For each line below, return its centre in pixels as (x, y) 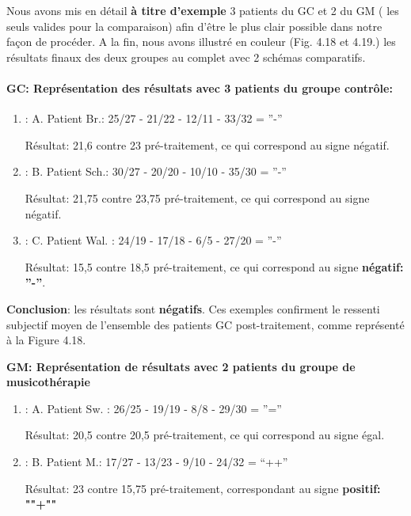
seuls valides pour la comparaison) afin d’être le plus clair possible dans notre (194, 26)
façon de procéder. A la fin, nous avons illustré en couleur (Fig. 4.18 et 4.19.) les (201, 42)
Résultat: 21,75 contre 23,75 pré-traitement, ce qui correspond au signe (197, 197)
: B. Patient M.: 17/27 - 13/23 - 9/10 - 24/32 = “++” (156, 462)
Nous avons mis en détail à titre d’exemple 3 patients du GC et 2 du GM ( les (203, 10)
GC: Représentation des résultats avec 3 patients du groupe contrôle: (200, 87)
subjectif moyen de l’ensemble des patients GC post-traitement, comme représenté (205, 324)
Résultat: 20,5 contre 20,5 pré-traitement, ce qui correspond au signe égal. (205, 435)
